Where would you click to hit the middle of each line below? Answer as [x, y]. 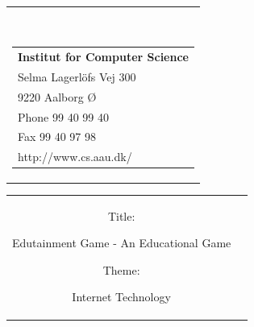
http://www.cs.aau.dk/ [75, 157]
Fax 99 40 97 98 [57, 137]
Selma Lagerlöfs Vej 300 [77, 76]
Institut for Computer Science [103, 57]
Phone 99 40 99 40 [63, 116]
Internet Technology [121, 297]
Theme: [121, 269]
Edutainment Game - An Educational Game [122, 243]
